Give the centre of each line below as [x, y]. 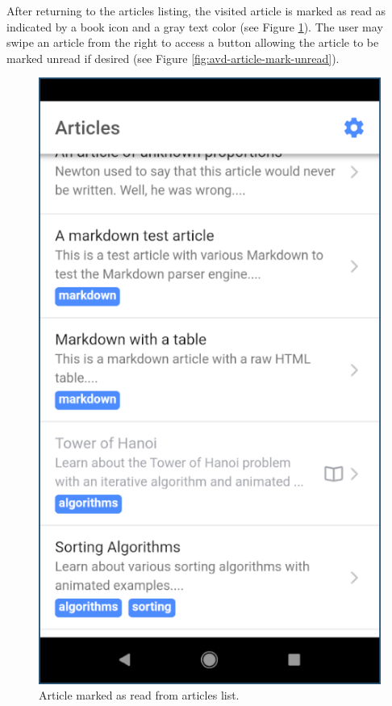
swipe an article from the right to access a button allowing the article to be [193, 42]
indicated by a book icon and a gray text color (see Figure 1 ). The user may [195, 26]
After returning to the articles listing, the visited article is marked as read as [196, 10]
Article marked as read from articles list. [139, 695]
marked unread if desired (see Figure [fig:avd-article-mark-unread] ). [173, 58]
